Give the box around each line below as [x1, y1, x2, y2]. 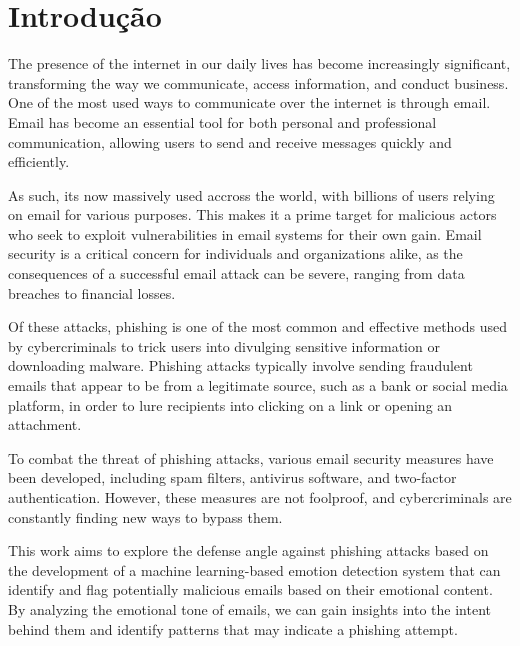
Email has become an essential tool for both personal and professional [8, 111, 437, 132]
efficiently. [8, 151, 70, 172]
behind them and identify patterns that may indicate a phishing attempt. [8, 618, 458, 639]
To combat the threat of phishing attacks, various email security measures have [8, 447, 494, 468]
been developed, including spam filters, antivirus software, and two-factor [8, 467, 457, 488]
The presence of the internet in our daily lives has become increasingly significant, [8, 53, 511, 74]
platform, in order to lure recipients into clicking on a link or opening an [8, 394, 453, 415]
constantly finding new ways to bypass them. [8, 506, 283, 527]
